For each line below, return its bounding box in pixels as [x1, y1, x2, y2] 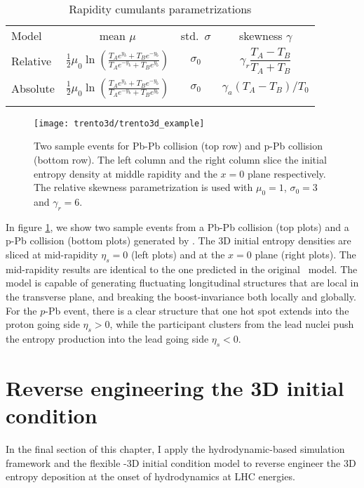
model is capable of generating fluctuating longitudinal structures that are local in [6, 275, 359, 290]
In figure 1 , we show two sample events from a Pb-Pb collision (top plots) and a [6, 219, 349, 234]
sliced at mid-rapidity [6, 246, 98, 261]
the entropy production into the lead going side [6, 331, 209, 345]
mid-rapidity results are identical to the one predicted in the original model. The [6, 261, 358, 276]
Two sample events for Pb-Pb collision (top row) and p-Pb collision [34, 138, 323, 153]
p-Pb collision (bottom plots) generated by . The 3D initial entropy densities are [6, 233, 351, 248]
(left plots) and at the [130, 246, 225, 261]
